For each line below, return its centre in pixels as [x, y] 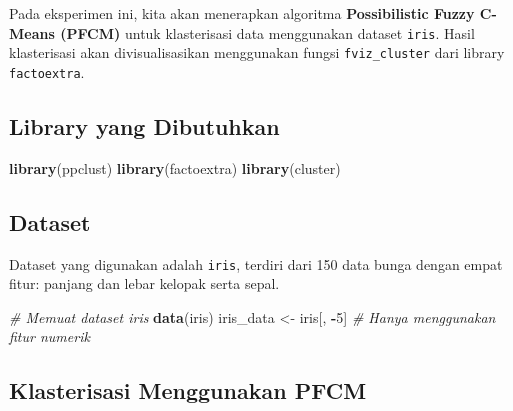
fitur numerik [49, 336]
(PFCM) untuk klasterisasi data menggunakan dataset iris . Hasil [267, 32]
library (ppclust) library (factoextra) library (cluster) [175, 167]
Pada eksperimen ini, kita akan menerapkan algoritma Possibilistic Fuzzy [242, 13]
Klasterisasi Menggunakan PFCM [188, 390]
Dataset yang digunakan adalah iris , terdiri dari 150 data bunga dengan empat [256, 263]
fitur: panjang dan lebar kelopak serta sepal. [144, 283]
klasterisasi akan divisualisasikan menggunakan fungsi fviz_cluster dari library [257, 52]
